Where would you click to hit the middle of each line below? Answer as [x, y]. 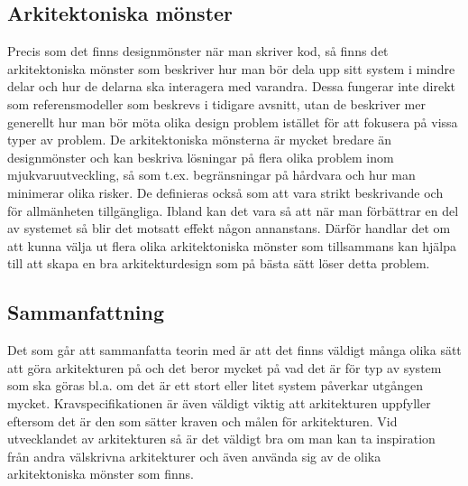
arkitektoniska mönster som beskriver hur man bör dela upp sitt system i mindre [231, 68]
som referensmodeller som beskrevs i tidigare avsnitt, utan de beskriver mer [216, 103]
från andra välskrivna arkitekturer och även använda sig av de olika [194, 456]
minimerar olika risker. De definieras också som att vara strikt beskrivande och [225, 192]
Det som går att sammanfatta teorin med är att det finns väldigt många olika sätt [234, 350]
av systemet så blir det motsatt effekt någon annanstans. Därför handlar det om [229, 228]
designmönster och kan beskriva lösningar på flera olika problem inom [201, 157]
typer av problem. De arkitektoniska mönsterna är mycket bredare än [200, 140]
